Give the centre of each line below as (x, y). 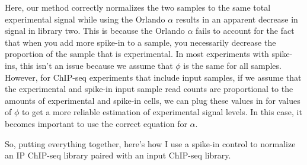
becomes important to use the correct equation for (96, 123)
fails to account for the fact (245, 31)
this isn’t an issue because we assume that (96, 65)
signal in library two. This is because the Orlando (95, 31)
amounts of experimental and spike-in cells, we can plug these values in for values (153, 100)
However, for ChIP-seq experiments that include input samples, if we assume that (153, 77)
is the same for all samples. (232, 65)
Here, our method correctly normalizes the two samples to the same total (138, 7)
